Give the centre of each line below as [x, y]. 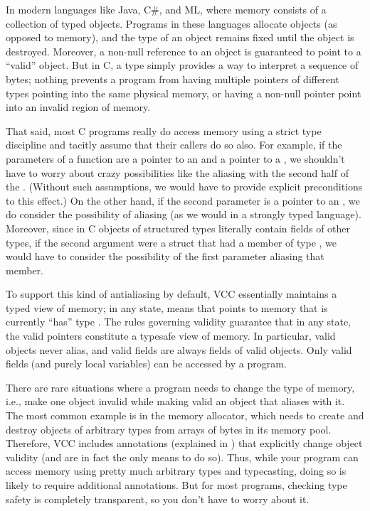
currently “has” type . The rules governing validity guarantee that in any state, [178, 322]
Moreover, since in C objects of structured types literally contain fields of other [178, 228]
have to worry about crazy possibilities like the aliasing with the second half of [177, 172]
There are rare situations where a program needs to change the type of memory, [180, 387]
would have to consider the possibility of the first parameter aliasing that [165, 256]
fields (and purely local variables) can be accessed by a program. [146, 364]
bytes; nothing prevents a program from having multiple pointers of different [173, 79]
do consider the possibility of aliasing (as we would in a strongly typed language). [184, 214]
